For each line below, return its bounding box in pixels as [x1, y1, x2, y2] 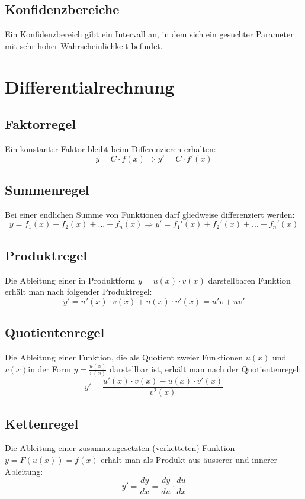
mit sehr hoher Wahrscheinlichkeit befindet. [5, 39, 163, 51]
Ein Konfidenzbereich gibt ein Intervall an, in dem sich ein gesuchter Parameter [5, 28, 294, 40]
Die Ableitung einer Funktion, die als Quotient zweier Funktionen [5, 350, 243, 363]
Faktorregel [5, 115, 76, 133]
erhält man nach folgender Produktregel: [5, 285, 152, 298]
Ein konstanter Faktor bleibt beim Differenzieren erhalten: [5, 142, 216, 154]
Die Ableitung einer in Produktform [5, 273, 136, 286]
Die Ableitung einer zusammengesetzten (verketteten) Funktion [5, 442, 235, 454]
